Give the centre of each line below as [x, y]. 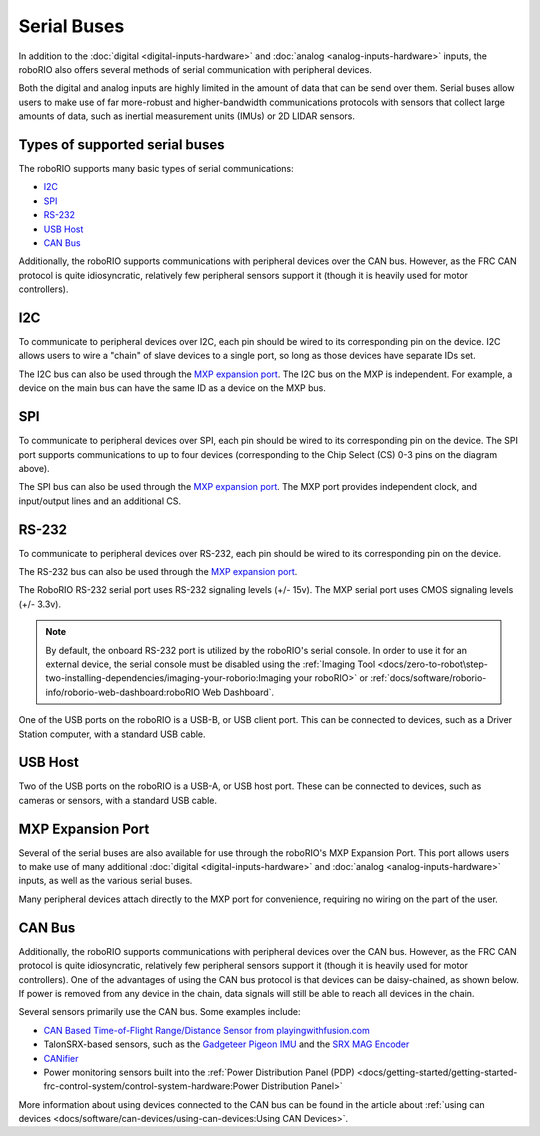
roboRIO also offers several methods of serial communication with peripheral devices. [195, 69]
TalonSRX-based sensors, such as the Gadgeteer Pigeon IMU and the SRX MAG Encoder [226, 1044]
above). [34, 468]
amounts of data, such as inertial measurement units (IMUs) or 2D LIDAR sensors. [186, 116]
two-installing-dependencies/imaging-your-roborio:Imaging [168, 678]
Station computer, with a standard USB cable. [112, 734]
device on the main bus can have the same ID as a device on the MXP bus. [172, 388]
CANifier [61, 1058]
